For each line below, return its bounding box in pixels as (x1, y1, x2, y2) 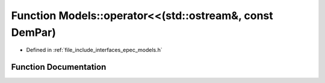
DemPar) (11, 26, 57, 39)
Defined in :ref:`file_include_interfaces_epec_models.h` (26, 47, 162, 54)
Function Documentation (11, 62, 107, 72)
